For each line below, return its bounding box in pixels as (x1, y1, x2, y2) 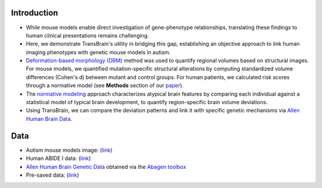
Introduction (11, 8, 58, 18)
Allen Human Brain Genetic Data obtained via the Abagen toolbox (26, 163, 187, 170)
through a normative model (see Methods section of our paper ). (26, 82, 184, 89)
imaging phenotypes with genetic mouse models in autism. (26, 48, 171, 56)
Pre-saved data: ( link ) (26, 171, 79, 178)
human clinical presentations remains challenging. (26, 32, 149, 39)
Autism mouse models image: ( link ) (26, 146, 113, 153)
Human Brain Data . (26, 115, 73, 122)
